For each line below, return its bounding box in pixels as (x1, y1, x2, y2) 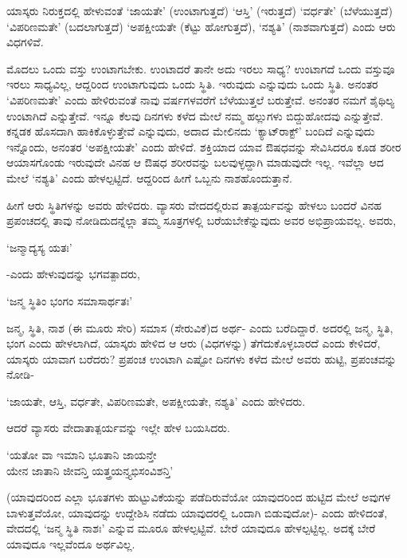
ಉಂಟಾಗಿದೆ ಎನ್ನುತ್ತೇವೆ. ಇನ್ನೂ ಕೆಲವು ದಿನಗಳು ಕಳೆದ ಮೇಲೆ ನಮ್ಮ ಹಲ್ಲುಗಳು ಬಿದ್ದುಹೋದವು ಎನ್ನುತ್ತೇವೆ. (6, 107, 384, 124)
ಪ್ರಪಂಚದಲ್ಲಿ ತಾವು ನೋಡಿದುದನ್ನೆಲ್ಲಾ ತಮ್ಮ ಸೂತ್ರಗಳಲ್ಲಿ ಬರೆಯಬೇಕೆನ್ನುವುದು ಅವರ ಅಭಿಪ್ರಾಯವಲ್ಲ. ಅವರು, (6, 212, 397, 229)
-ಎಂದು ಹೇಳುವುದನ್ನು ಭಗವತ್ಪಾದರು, (6, 265, 140, 282)
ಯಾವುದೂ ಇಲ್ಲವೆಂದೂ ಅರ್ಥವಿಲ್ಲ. (6, 536, 135, 552)
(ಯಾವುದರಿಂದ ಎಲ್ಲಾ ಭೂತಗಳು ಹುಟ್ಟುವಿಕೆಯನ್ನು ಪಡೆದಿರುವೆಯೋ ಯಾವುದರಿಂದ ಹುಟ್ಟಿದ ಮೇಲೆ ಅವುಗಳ (6, 489, 391, 505)
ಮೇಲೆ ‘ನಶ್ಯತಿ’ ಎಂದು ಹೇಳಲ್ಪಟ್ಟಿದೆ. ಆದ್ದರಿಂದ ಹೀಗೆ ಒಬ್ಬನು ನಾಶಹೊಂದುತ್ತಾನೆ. (6, 169, 292, 186)
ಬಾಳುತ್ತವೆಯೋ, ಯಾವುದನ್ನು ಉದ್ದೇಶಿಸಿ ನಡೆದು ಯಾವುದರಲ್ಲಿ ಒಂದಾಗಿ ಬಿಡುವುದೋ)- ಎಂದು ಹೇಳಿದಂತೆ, (6, 504, 388, 521)
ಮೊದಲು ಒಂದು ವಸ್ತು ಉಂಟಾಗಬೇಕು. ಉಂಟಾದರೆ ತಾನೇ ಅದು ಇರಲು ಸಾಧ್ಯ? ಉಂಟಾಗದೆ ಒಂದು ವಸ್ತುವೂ (6, 60, 395, 77)
